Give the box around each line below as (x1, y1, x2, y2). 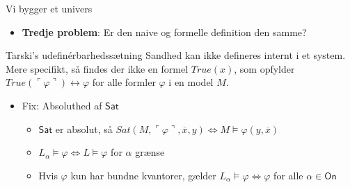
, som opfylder (234, 61, 295, 75)
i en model (168, 75, 214, 89)
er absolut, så (55, 121, 113, 136)
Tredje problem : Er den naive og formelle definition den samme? (22, 24, 307, 39)
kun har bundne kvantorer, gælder (70, 168, 216, 182)
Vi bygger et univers (6, 1, 93, 15)
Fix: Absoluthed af (22, 98, 102, 112)
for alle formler (92, 75, 156, 89)
